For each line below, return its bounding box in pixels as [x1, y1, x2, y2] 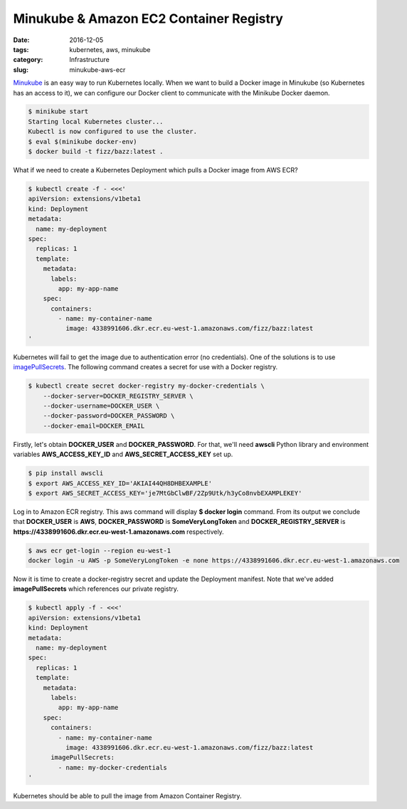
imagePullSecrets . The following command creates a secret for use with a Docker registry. [13, 363, 278, 371]
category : [13, 56, 43, 64]
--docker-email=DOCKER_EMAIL [43, 421, 145, 430]
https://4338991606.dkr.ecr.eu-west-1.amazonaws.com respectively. [13, 527, 224, 536]
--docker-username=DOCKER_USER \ [43, 402, 160, 410]
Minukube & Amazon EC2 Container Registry [13, 11, 284, 26]
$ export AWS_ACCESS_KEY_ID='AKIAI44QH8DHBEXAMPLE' [28, 479, 213, 488]
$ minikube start [28, 108, 89, 115]
